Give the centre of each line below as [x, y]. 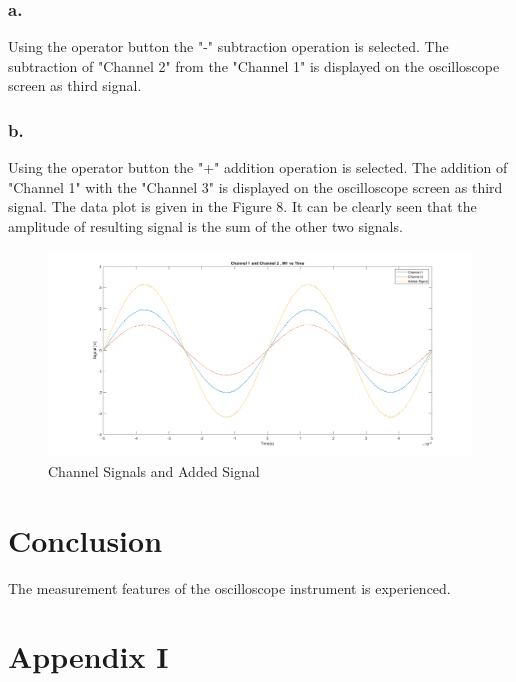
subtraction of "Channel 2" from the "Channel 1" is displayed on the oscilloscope [254, 65]
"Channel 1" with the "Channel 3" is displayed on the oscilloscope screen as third [255, 186]
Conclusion [85, 539]
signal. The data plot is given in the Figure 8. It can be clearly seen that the [242, 206]
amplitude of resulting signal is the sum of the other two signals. [205, 226]
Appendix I [88, 656]
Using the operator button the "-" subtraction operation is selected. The [228, 46]
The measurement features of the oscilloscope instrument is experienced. [229, 587]
